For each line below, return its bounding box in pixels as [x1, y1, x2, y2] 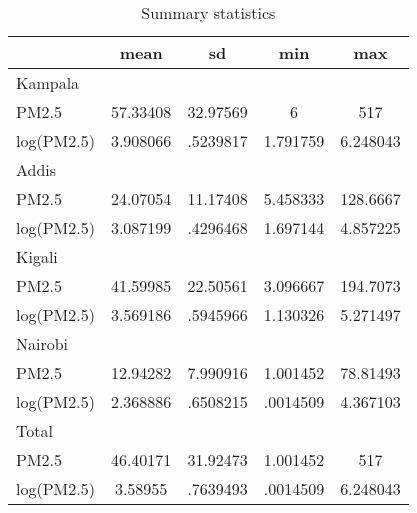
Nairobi [16, 332, 69, 355]
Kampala [16, 71, 80, 94]
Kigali [16, 245, 58, 268]
